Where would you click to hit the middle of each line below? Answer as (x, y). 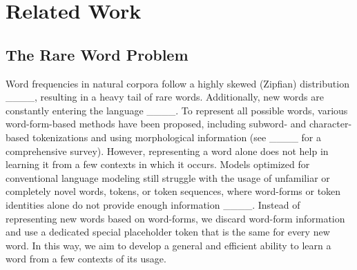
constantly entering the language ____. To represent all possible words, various (177, 110)
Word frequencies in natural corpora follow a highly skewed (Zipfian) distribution (177, 83)
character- (330, 124)
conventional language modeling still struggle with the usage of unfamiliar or (168, 177)
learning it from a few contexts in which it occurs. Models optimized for (158, 164)
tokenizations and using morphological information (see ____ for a (177, 137)
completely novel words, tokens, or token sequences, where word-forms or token (173, 191)
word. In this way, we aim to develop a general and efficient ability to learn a (168, 245)
